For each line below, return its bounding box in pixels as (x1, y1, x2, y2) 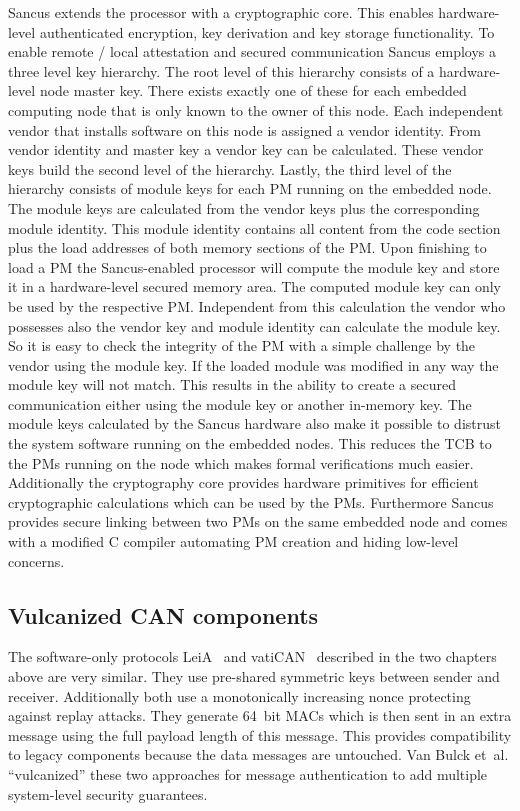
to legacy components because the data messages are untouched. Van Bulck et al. (8, 744, 509, 765)
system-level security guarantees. (8, 783, 208, 804)
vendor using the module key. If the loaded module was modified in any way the (8, 354, 499, 375)
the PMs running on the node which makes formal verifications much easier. (8, 452, 474, 473)
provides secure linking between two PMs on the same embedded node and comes (8, 511, 508, 532)
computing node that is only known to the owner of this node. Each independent (8, 99, 504, 120)
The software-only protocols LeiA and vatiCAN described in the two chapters (8, 646, 497, 667)
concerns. (8, 550, 65, 571)
